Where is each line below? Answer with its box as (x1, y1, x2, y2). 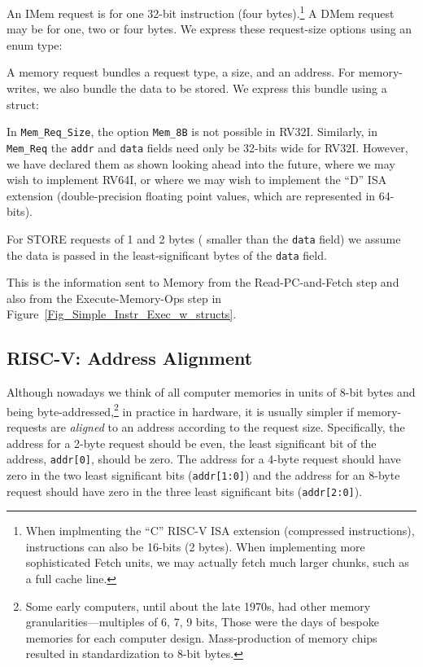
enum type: (7, 36, 63, 53)
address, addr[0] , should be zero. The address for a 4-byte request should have (7, 450, 401, 467)
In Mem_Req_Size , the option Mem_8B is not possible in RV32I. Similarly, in (7, 123, 378, 140)
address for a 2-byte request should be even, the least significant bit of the (7, 434, 377, 451)
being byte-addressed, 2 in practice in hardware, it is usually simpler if (7, 400, 354, 419)
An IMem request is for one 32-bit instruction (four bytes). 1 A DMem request (7, 2, 395, 21)
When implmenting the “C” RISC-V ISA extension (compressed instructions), (25, 522, 415, 539)
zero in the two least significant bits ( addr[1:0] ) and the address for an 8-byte (7, 466, 400, 483)
